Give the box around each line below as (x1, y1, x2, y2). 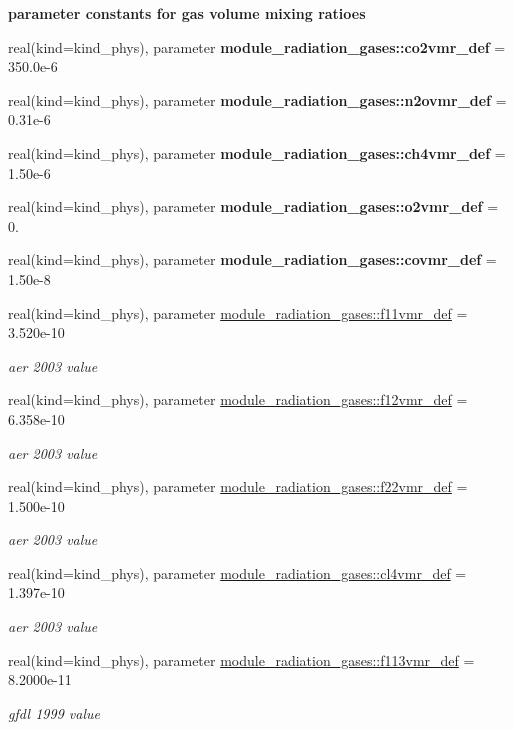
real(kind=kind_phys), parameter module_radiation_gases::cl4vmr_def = (8, 562, 467, 583)
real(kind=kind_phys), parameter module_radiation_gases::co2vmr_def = (8, 36, 506, 57)
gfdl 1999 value (8, 702, 100, 723)
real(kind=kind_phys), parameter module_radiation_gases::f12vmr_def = (8, 389, 468, 410)
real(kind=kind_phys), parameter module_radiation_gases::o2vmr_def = (8, 196, 499, 217)
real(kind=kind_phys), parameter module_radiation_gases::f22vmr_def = (8, 476, 468, 497)
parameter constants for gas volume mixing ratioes (8, 3, 366, 23)
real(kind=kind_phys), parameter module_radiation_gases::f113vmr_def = (8, 649, 475, 670)
